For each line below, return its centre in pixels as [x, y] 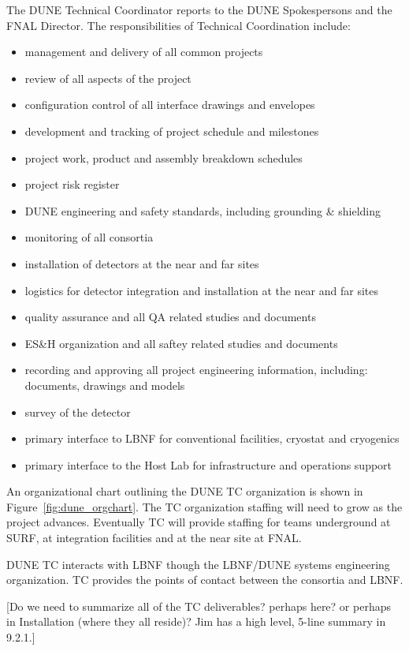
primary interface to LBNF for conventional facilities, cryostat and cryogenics [212, 438]
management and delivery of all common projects [144, 52]
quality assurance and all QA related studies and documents [170, 317]
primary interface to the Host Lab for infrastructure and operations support [208, 464]
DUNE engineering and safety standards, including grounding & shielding [203, 210]
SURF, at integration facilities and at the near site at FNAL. [154, 538]
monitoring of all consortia [89, 237]
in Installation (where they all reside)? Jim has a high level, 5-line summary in [196, 621]
